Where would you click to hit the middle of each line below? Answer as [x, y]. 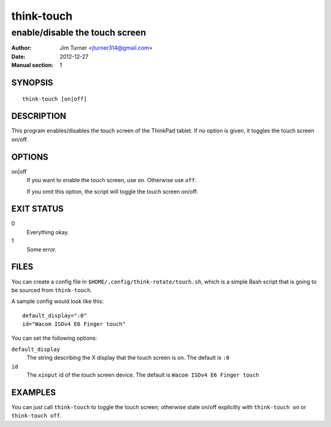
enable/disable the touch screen [79, 33]
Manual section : [32, 65]
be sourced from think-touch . [52, 290]
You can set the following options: [54, 338]
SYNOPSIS [32, 83]
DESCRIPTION [39, 116]
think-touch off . [36, 416]
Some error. [42, 249]
